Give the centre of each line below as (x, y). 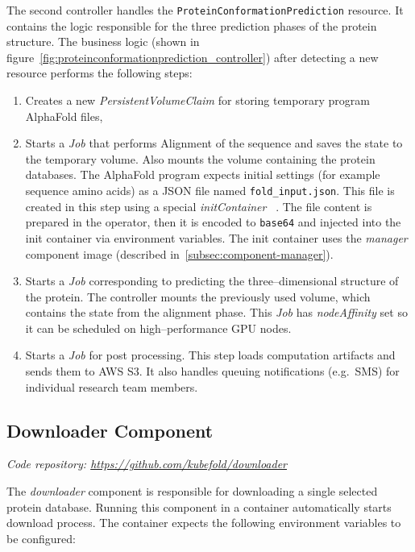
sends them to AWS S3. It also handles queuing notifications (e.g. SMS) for (212, 371)
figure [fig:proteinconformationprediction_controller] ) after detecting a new (193, 57)
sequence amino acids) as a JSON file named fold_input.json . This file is (210, 190)
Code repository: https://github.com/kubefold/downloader (147, 464)
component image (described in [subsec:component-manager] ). (179, 253)
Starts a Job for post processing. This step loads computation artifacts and (210, 355)
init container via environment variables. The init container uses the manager (216, 237)
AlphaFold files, (64, 116)
